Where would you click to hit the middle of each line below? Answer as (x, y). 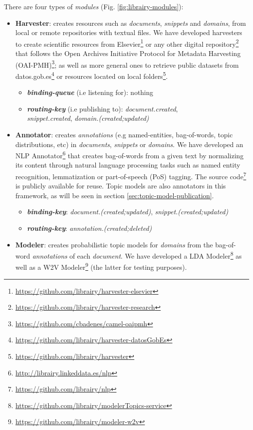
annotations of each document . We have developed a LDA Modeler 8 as (137, 255)
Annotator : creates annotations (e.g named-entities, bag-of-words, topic (124, 134)
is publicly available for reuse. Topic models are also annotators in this (121, 186)
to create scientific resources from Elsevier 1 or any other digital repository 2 (127, 43)
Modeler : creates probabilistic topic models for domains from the (114, 244)
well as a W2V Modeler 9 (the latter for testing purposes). (101, 266)
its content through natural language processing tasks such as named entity (128, 165)
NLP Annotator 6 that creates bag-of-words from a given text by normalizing (129, 155)
